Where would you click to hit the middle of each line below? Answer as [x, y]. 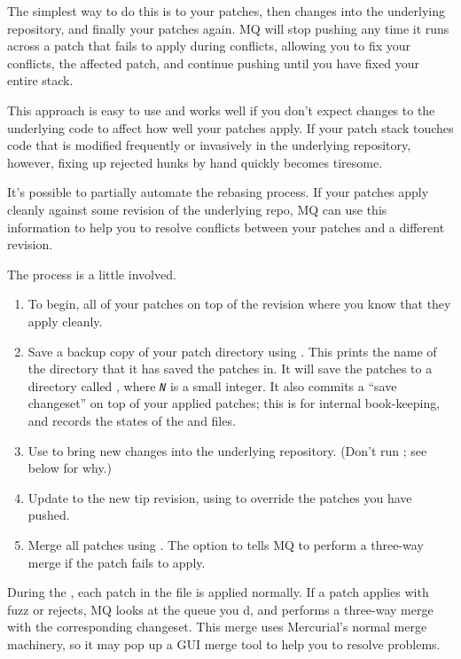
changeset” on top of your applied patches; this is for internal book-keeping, [234, 403]
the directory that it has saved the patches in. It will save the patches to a [230, 369]
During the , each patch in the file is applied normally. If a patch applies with [218, 592]
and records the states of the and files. [132, 420]
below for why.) [70, 468]
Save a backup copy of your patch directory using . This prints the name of [232, 351]
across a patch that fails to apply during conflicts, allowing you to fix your [209, 46]
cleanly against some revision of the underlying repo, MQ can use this [197, 209]
